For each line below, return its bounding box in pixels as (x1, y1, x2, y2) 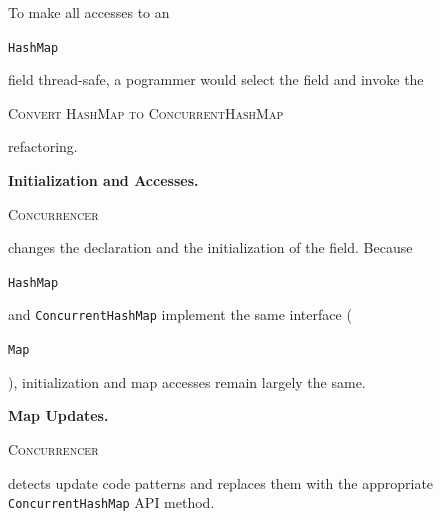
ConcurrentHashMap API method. (8, 492, 215, 513)
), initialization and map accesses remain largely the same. (8, 371, 366, 392)
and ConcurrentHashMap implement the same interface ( (8, 304, 352, 325)
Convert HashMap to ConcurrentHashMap (8, 102, 284, 123)
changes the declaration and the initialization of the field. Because (8, 237, 413, 258)
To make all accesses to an (8, 2, 170, 22)
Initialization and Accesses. (8, 170, 199, 191)
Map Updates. (8, 405, 109, 426)
